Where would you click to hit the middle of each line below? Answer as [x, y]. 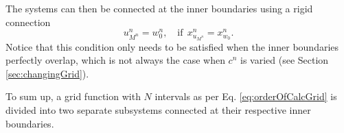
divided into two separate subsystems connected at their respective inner [158, 109]
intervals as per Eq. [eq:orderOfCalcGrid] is [246, 96]
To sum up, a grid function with [73, 96]
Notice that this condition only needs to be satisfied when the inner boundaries [172, 46]
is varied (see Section [285, 60]
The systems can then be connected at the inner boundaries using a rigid [159, 8]
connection [28, 22]
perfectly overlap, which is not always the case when [115, 60]
